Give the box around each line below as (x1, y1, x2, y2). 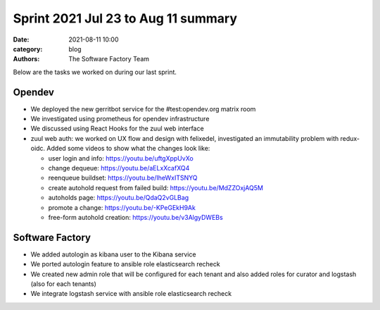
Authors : (13, 55, 40, 63)
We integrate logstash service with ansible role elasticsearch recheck (30, 290, 232, 298)
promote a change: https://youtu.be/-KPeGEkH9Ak (48, 203, 196, 211)
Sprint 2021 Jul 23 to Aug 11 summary (13, 11, 238, 26)
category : (13, 44, 43, 53)
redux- (340, 134, 360, 142)
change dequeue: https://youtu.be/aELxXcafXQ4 (48, 163, 190, 172)
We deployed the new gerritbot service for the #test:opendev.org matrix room (30, 104, 256, 113)
